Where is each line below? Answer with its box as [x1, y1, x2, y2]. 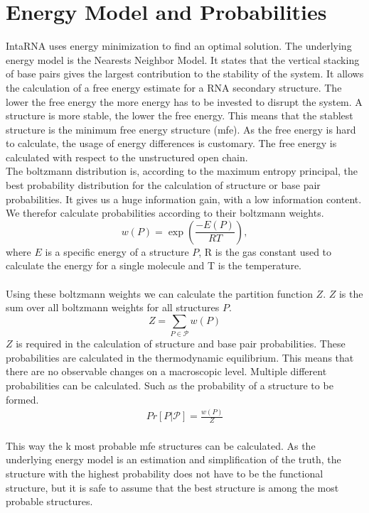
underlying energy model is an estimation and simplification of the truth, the [6, 452, 341, 467]
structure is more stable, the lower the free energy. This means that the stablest [6, 108, 353, 123]
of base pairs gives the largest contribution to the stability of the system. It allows [6, 66, 364, 81]
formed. [6, 391, 39, 406]
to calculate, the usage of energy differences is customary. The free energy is [6, 136, 337, 151]
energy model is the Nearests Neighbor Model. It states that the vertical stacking [6, 52, 360, 67]
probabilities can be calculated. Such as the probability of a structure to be [6, 377, 333, 392]
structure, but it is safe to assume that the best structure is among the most [6, 480, 339, 495]
